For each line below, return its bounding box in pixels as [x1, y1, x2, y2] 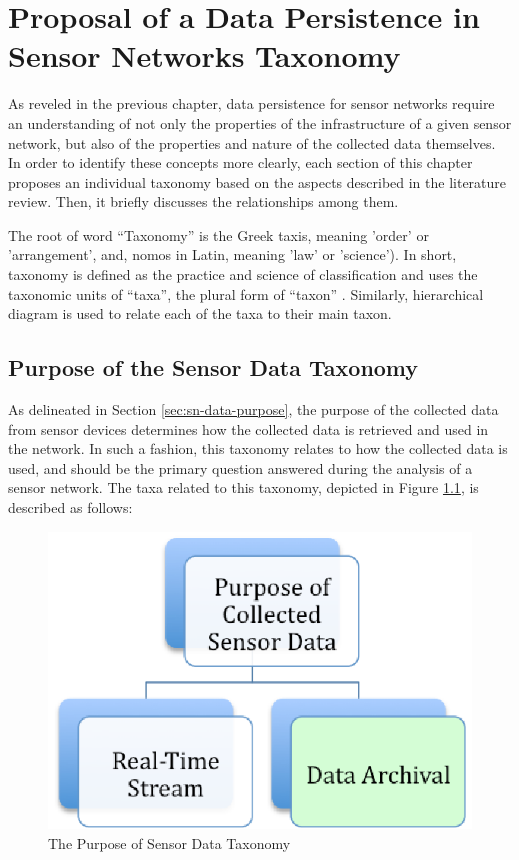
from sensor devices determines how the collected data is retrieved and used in [8, 418, 489, 439]
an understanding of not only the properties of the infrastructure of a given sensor [8, 112, 512, 133]
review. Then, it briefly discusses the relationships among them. [8, 191, 399, 212]
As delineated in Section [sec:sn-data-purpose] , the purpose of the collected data [8, 399, 499, 420]
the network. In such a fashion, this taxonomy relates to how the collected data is [8, 438, 508, 459]
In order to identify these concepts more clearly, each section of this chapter [8, 152, 473, 173]
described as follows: [8, 497, 133, 518]
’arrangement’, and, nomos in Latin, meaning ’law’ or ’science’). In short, [8, 244, 457, 265]
